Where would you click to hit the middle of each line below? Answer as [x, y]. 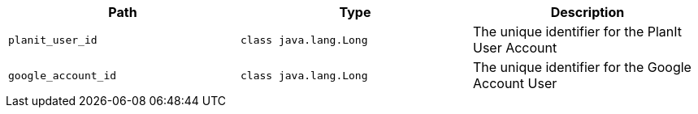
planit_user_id [53, 40]
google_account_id [63, 75]
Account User [515, 83]
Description [587, 12]
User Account [515, 48]
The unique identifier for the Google [582, 67]
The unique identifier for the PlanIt [577, 32]
